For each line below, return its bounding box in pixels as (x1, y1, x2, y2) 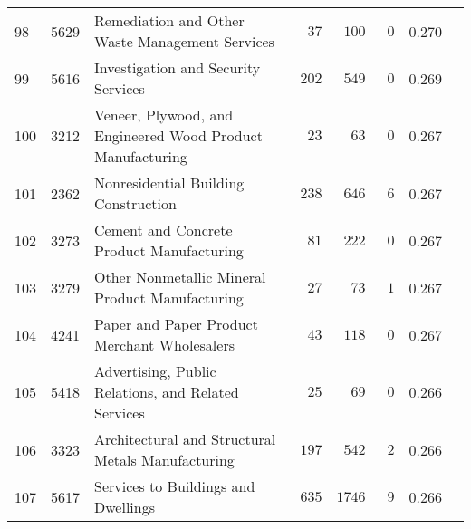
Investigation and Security (94, 57, 261, 78)
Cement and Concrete (94, 219, 233, 240)
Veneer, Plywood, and (94, 104, 234, 125)
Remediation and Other (94, 10, 245, 31)
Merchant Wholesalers (94, 334, 235, 355)
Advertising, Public (94, 361, 216, 381)
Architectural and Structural (94, 428, 276, 449)
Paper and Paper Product (94, 313, 258, 334)
